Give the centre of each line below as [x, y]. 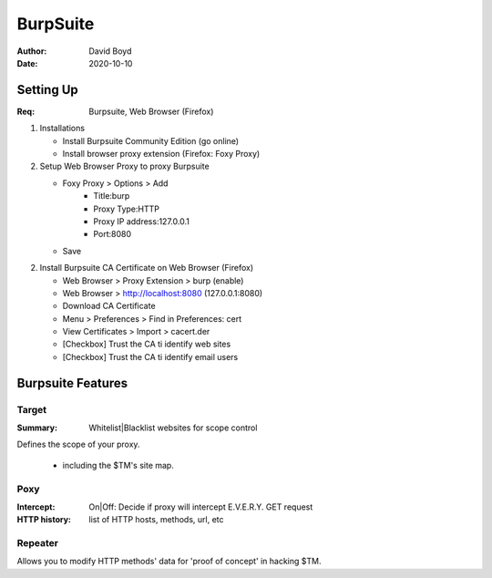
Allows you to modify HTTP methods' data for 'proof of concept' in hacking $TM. [169, 562]
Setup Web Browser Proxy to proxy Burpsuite [124, 166]
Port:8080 [113, 234]
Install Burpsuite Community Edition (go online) [151, 140]
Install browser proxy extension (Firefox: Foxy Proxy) [161, 154]
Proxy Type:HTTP [126, 209]
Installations [62, 129]
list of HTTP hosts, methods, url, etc [156, 520]
